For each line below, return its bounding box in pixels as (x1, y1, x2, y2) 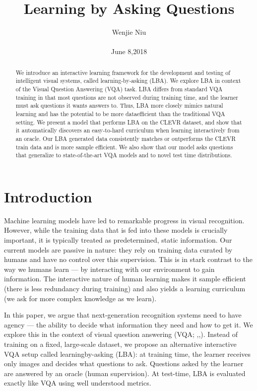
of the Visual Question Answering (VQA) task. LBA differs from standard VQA (15, 85, 223, 93)
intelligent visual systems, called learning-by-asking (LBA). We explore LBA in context (15, 76, 241, 85)
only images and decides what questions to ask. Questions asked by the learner (4, 358, 244, 369)
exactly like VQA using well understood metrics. (4, 378, 151, 388)
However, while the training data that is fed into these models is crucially (4, 225, 228, 235)
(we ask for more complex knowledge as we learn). (4, 293, 157, 303)
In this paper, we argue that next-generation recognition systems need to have (4, 310, 242, 320)
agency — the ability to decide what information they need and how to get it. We (4, 319, 253, 329)
